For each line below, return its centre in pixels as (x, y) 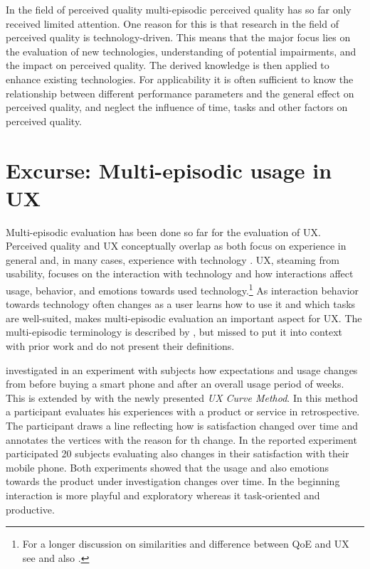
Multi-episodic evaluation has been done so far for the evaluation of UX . (163, 232)
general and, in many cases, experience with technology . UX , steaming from (173, 259)
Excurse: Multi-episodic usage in (169, 170)
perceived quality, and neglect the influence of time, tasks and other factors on (177, 107)
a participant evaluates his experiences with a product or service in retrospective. (183, 411)
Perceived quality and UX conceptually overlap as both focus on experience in (176, 246)
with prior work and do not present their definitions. (120, 346)
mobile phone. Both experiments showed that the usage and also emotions (168, 467)
